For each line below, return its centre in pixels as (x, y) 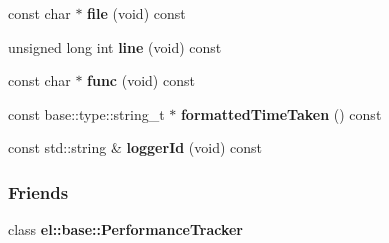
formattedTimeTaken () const (281, 113)
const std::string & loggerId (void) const (135, 147)
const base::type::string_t (86, 113)
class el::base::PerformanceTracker (125, 229)
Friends (38, 191)
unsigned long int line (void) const (115, 46)
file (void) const (136, 13)
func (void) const (141, 80)
